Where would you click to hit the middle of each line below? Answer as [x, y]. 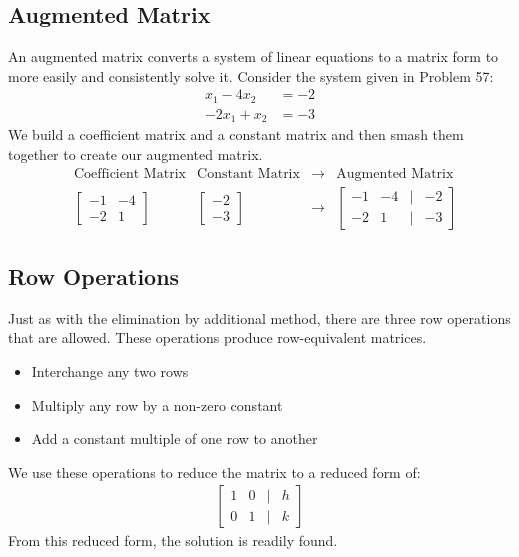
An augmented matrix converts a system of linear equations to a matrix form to [253, 56]
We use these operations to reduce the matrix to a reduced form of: [214, 471]
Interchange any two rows [110, 371]
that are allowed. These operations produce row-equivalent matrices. [217, 337]
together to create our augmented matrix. [135, 153]
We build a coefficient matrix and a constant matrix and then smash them [236, 134]
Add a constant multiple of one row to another [174, 438]
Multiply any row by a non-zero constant [157, 404]
